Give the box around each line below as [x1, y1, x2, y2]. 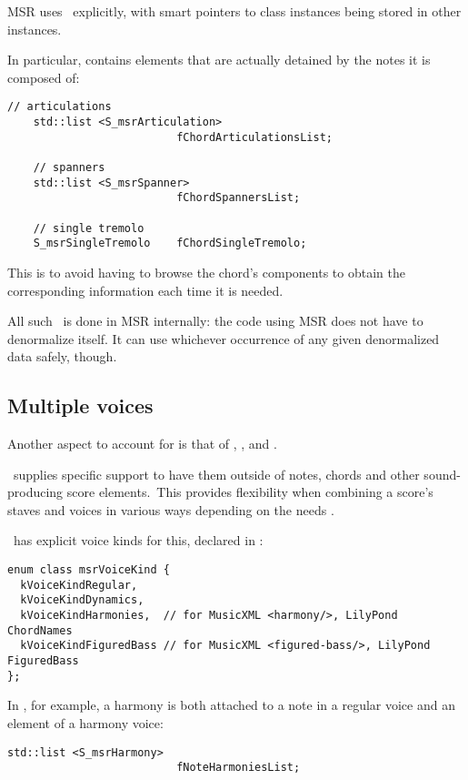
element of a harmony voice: [7, 713, 164, 732]
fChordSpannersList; [176, 191, 301, 205]
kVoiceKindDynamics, [20, 593, 144, 607]
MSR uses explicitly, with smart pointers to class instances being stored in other [7, 2, 462, 20]
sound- [423, 464, 461, 483]
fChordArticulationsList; [176, 130, 333, 144]
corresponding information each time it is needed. [7, 280, 284, 299]
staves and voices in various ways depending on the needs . [7, 500, 334, 519]
